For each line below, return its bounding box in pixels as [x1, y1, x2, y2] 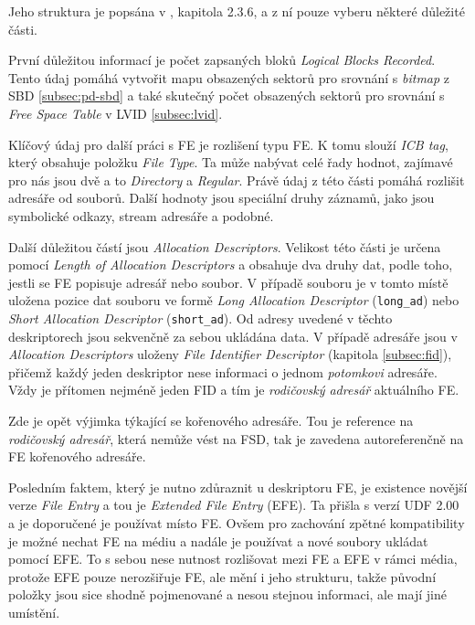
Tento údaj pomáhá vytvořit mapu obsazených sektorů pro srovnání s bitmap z [8, 68, 450, 87]
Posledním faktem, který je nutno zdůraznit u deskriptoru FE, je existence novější [8, 477, 468, 496]
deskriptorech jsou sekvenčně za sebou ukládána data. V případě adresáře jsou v [8, 326, 458, 345]
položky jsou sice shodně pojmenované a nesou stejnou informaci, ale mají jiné [8, 585, 447, 604]
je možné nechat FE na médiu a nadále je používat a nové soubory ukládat [8, 531, 428, 550]
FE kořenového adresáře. [8, 447, 146, 466]
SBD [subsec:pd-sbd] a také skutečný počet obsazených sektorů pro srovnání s [8, 86, 445, 105]
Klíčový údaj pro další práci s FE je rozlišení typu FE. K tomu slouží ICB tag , [8, 134, 449, 154]
